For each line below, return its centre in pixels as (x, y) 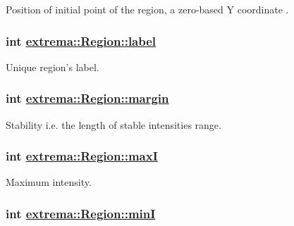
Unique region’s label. (53, 67)
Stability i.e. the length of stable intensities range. (114, 124)
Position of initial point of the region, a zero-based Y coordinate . (147, 9)
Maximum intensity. (49, 182)
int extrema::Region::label (81, 40)
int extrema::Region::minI (81, 213)
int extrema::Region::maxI (82, 156)
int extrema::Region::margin (87, 98)
